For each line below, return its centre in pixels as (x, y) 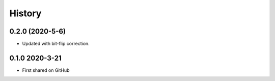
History (25, 13)
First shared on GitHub (46, 70)
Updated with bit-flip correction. (56, 44)
